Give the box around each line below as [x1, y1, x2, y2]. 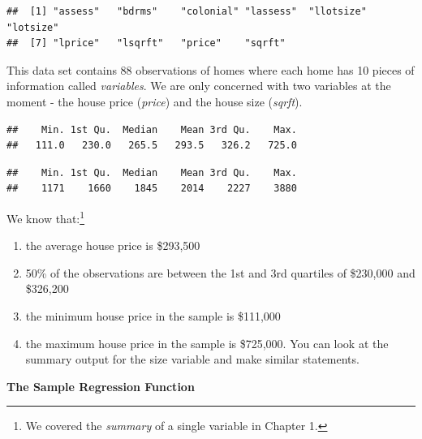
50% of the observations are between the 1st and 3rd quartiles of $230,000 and [25, 264, 416, 281]
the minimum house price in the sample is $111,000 [25, 307, 281, 324]
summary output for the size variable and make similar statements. [25, 351, 360, 368]
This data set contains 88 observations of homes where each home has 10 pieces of [6, 61, 415, 78]
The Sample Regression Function [6, 377, 195, 394]
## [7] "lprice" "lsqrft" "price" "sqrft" [6, 37, 286, 49]
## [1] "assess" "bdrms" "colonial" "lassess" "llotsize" [6, 6, 367, 17]
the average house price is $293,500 [25, 237, 200, 254]
